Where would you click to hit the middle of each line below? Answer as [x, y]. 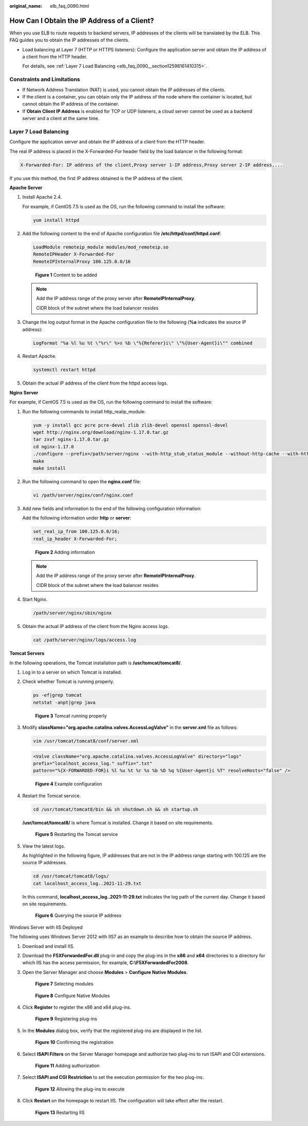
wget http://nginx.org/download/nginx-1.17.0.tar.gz [101, 432]
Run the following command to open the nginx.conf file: [82, 481]
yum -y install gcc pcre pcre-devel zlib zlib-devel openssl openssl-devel [131, 425]
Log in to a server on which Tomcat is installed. [72, 672]
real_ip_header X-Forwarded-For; [75, 539]
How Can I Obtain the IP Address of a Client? [82, 21]
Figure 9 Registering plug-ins [66, 1019]
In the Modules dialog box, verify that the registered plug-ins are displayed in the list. [112, 1030]
